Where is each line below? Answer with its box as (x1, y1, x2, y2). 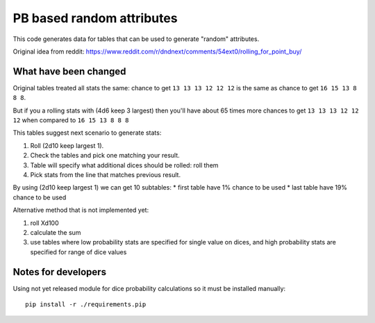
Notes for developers (12, 266, 107, 278)
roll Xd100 (30, 219, 59, 227)
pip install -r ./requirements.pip (25, 301, 147, 308)
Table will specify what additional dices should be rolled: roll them (30, 160, 219, 169)
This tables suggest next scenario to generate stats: (12, 129, 162, 137)
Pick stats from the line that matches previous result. (30, 170, 181, 179)
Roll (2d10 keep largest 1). (30, 141, 104, 149)
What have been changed (12, 65, 126, 77)
